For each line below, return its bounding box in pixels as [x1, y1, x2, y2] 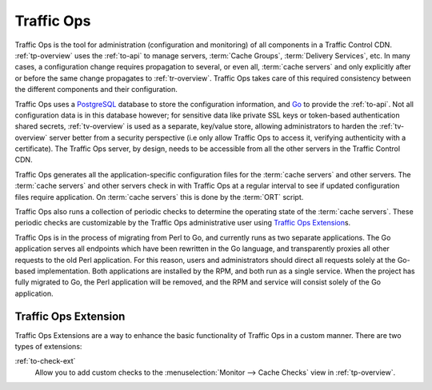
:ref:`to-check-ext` [14, 356, 76, 366]
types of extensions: [14, 342, 82, 352]
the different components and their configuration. [14, 85, 178, 94]
